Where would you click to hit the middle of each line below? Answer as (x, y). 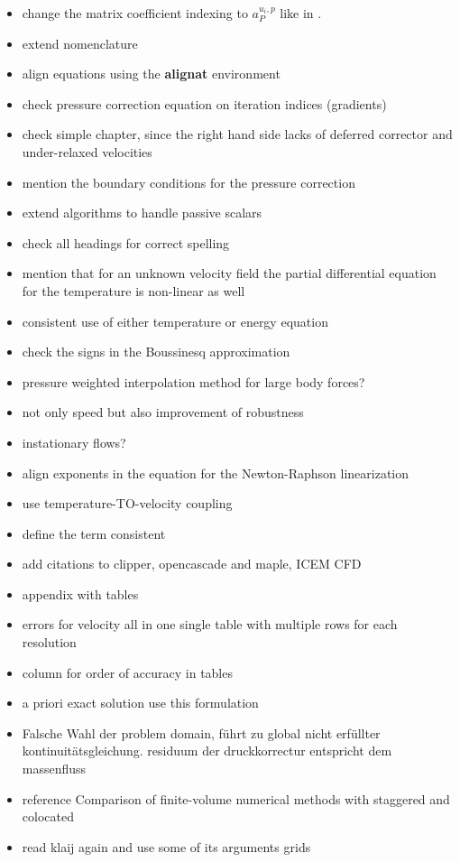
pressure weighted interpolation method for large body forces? (193, 381)
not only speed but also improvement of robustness (163, 412)
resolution (49, 642)
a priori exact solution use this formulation (140, 703)
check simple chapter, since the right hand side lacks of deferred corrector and (237, 134)
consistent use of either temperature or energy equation (175, 321)
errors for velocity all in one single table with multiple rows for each (210, 624)
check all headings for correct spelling (126, 242)
